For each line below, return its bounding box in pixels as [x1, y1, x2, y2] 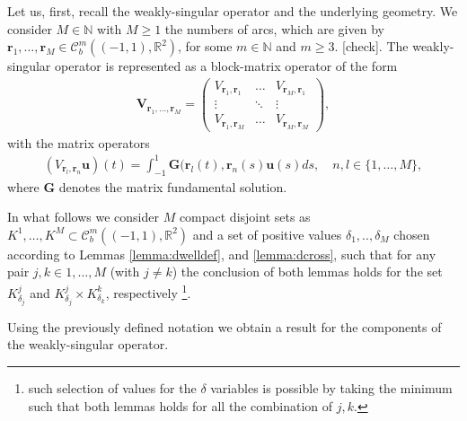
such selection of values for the [28, 378, 197, 397]
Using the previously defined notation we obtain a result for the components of [7, 317, 442, 336]
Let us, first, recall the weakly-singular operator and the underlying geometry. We [7, 2, 458, 20]
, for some [178, 37, 233, 56]
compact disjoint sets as [179, 207, 311, 226]
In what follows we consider [7, 207, 159, 226]
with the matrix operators [7, 133, 150, 152]
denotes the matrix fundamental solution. [58, 177, 287, 196]
